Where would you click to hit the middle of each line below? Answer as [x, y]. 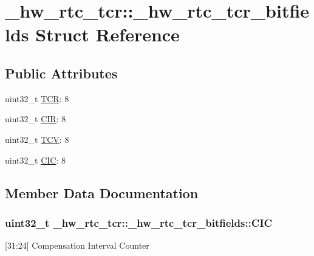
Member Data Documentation [102, 192]
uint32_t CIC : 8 [35, 160]
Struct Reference [108, 34]
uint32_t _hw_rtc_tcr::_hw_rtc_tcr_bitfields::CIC [139, 222]
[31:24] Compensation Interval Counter [77, 245]
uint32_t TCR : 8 [37, 98]
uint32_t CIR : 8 [36, 119]
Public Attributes [61, 73]
